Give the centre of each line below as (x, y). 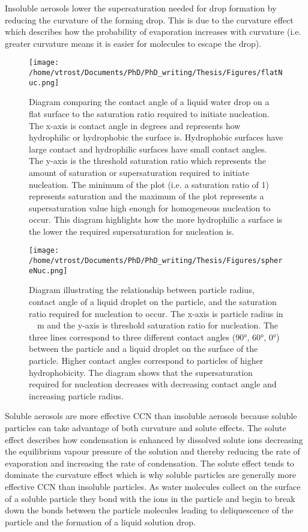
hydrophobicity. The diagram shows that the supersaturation (141, 372)
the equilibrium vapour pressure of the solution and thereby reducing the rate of (152, 451)
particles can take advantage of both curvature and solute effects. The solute (146, 427)
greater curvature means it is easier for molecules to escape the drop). (133, 43)
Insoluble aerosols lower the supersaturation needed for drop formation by (141, 8)
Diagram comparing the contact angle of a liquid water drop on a (149, 102)
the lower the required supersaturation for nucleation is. (131, 231)
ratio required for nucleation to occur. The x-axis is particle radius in (156, 313)
